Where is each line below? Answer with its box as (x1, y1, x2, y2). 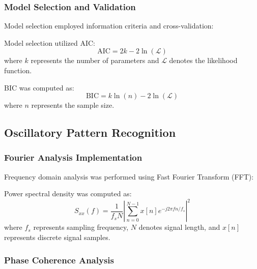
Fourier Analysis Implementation (4, 151, 142, 164)
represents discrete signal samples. (4, 232, 110, 243)
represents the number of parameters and (31, 55, 159, 66)
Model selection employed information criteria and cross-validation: (4, 20, 214, 31)
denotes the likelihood (169, 55, 238, 66)
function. (4, 65, 32, 75)
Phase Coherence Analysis (4, 253, 114, 266)
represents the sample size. (31, 100, 115, 110)
